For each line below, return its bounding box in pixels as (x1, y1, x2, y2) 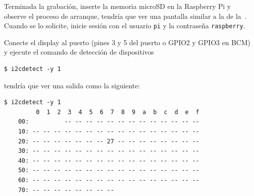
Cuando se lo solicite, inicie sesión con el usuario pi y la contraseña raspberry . (4, 20, 246, 31)
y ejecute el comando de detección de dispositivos (4, 47, 154, 57)
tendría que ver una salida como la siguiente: (4, 80, 140, 90)
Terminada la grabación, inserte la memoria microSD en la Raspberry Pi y (4, 1, 231, 11)
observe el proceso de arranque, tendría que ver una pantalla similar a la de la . (4, 10, 247, 21)
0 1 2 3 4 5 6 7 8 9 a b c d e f (36, 108, 199, 116)
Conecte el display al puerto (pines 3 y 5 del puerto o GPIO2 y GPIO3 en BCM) (4, 37, 251, 47)
